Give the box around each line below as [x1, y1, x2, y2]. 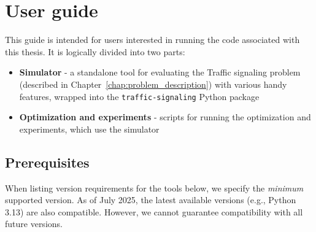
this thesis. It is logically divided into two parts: [5, 45, 185, 58]
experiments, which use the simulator [19, 122, 160, 135]
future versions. [5, 217, 63, 230]
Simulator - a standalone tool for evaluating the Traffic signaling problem [19, 66, 301, 79]
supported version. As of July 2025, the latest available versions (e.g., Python [5, 193, 296, 206]
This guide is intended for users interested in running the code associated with [5, 33, 300, 46]
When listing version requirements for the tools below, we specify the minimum [5, 181, 304, 194]
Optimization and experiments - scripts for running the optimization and [19, 110, 311, 123]
